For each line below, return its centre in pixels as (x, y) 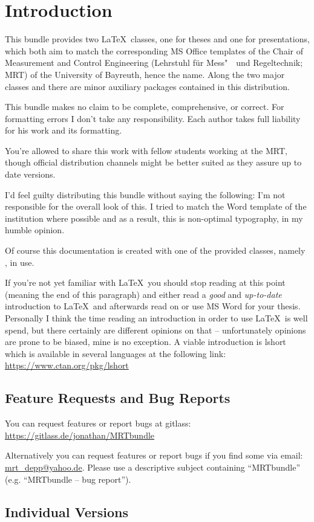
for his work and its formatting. (64, 130)
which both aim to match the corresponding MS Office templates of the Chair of (154, 50)
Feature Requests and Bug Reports (118, 398)
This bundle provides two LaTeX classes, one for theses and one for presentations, (157, 39)
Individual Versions (67, 511)
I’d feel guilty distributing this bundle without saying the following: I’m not (145, 194)
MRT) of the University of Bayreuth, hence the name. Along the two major (145, 74)
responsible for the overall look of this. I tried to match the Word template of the (156, 206)
